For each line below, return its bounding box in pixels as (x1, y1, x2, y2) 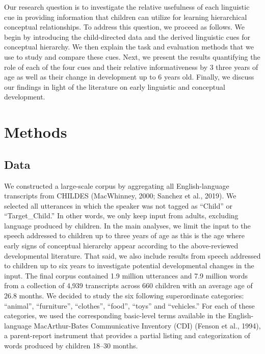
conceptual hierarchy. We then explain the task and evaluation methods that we (4, 41, 254, 52)
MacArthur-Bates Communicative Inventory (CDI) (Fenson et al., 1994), (34, 320, 261, 331)
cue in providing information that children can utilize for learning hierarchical (4, 11, 247, 22)
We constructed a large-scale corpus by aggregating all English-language (4, 180, 229, 191)
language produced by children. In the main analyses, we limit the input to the (4, 220, 251, 231)
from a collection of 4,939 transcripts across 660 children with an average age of (4, 280, 253, 291)
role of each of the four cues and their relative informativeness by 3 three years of (4, 61, 258, 72)
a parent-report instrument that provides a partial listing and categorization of (4, 330, 250, 341)
